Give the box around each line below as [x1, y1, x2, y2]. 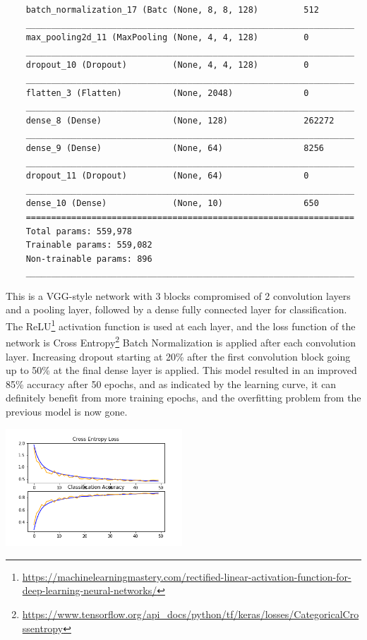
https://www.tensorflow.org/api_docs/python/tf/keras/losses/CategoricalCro [22, 606, 359, 621]
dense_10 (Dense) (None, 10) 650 [25, 198, 319, 209]
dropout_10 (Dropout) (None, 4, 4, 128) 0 [25, 60, 309, 71]
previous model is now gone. [6, 404, 128, 418]
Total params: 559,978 [25, 226, 132, 236]
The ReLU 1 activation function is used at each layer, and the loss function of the [6, 317, 356, 333]
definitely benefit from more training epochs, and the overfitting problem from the [6, 390, 361, 405]
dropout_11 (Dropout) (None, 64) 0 [25, 171, 309, 181]
